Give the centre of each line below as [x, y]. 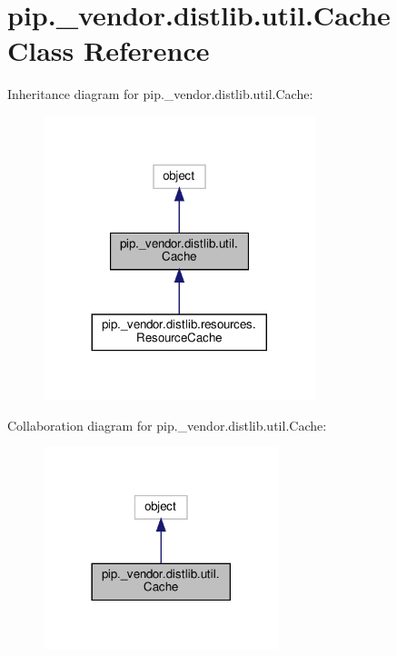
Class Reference [109, 50]
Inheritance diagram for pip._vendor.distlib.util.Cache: [160, 94]
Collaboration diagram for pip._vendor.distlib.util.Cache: [167, 425]
